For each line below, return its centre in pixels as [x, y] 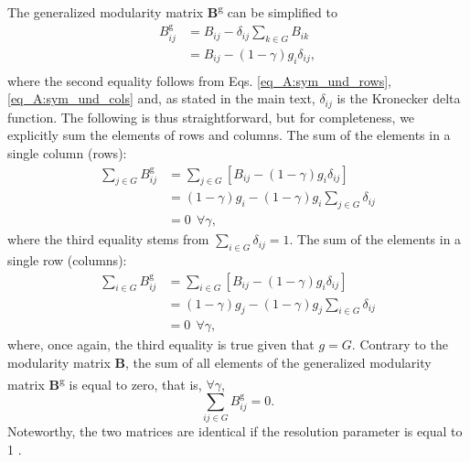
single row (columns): [67, 260]
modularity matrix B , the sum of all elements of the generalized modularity [219, 362]
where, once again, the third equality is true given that [161, 344]
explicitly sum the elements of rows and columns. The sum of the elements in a [229, 135]
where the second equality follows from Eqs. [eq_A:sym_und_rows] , [199, 80]
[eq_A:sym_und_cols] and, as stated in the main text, [161, 98]
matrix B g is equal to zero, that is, [105, 382]
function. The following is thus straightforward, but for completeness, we [211, 117]
